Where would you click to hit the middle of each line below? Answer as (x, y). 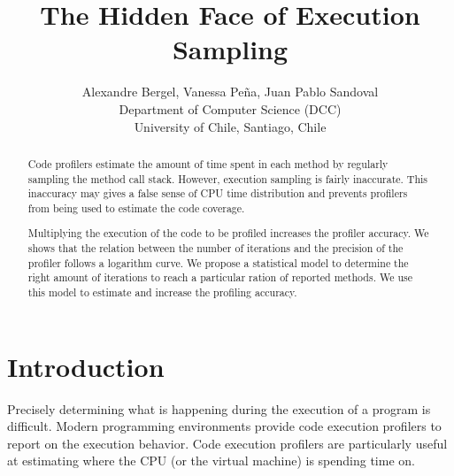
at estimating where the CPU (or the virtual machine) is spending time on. (211, 461)
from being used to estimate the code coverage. (136, 207)
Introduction (86, 366)
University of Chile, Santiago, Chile (230, 126)
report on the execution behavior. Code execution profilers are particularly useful (227, 443)
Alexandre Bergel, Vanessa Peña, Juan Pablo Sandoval (230, 92)
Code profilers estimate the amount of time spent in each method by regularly (208, 163)
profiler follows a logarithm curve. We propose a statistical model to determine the (218, 262)
